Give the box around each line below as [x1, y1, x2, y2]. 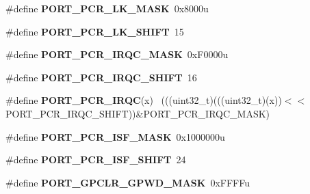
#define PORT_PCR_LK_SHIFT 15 [5, 24, 184, 38]
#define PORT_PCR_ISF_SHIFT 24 [5, 152, 186, 167]
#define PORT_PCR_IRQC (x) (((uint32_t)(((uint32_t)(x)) [5, 93, 282, 107]
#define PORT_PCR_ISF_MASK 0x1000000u [5, 129, 225, 143]
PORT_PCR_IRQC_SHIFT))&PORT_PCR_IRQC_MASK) [5, 106, 270, 120]
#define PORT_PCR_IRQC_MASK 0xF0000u [5, 47, 229, 61]
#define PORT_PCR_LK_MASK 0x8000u [5, 1, 209, 15]
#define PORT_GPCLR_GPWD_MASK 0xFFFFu [5, 175, 250, 189]
